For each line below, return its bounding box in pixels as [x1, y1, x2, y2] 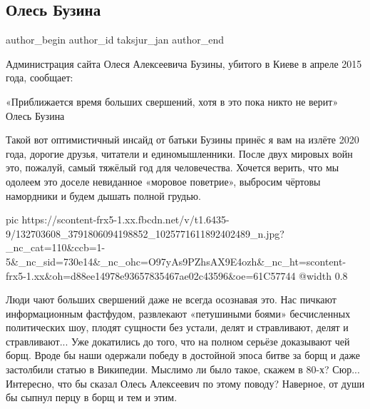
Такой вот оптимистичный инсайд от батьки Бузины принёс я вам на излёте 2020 [6, 132, 359, 147]
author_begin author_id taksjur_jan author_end [6, 32, 224, 47]
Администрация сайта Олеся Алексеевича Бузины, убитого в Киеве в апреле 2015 [6, 56, 362, 71]
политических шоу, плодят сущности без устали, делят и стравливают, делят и [6, 320, 349, 335]
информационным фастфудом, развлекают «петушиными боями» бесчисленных [6, 306, 351, 320]
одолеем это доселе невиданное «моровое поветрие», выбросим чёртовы [6, 173, 321, 188]
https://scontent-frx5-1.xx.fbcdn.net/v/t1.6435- [21, 212, 230, 227]
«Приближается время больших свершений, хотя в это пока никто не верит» [6, 94, 339, 108]
